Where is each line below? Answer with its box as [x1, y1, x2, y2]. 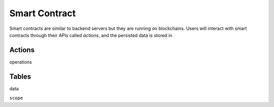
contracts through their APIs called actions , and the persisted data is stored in [9, 32, 173, 38]
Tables [9, 72, 31, 81]
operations [9, 59, 32, 65]
